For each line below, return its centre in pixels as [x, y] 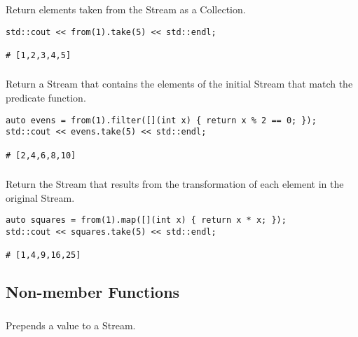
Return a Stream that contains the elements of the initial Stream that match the [179, 84]
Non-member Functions [93, 292]
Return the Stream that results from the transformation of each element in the [175, 184]
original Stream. [40, 197]
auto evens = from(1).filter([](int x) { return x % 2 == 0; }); [161, 120]
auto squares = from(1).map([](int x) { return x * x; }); [146, 220]
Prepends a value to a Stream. [71, 325]
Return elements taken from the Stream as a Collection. [126, 9]
